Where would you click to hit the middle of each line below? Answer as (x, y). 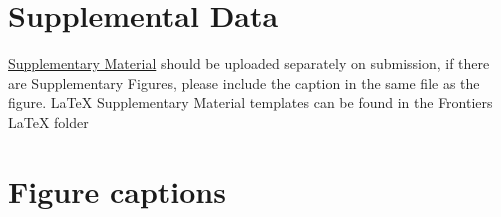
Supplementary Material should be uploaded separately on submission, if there (249, 63)
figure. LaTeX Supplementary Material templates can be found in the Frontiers (250, 102)
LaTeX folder (48, 121)
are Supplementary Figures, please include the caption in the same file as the (244, 82)
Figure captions (117, 190)
